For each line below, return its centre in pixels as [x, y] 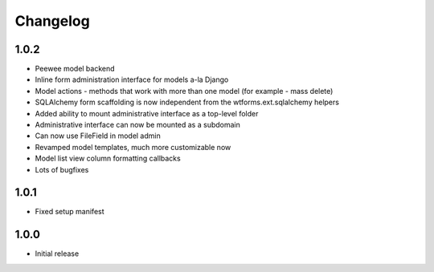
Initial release [57, 254]
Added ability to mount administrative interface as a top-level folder [147, 113]
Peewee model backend [75, 69]
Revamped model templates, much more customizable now [133, 147]
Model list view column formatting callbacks [108, 158]
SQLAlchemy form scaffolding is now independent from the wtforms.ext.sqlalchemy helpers [187, 102]
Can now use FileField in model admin [98, 136]
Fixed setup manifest [70, 212]
